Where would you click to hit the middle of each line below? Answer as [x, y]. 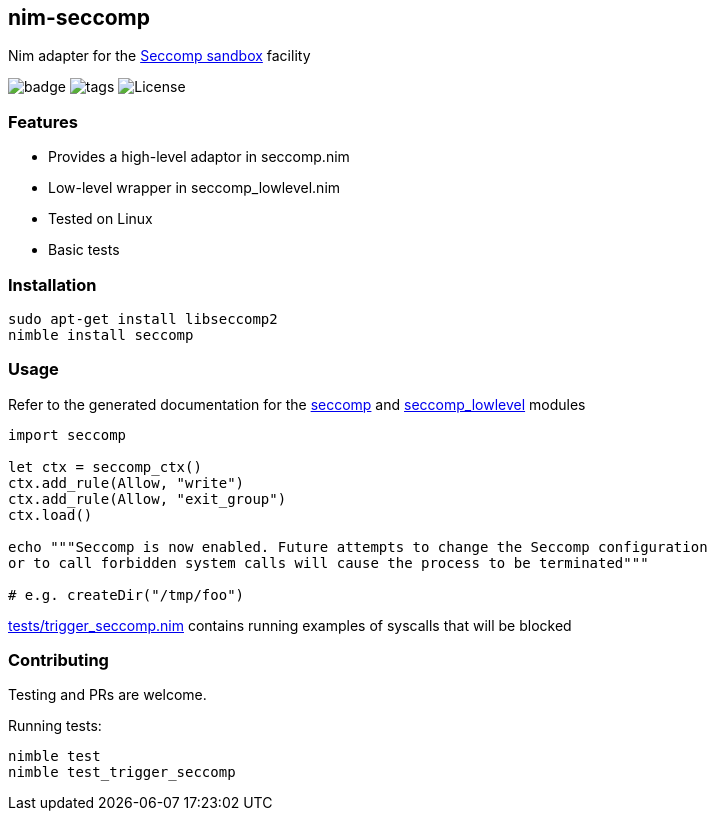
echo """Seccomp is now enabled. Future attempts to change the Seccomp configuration [358, 546]
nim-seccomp [79, 17]
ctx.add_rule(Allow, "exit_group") [147, 498]
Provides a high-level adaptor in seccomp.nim [199, 157]
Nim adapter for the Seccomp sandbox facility [159, 56]
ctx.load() [50, 514]
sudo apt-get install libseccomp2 [143, 318]
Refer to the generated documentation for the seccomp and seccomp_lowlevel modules [297, 404]
